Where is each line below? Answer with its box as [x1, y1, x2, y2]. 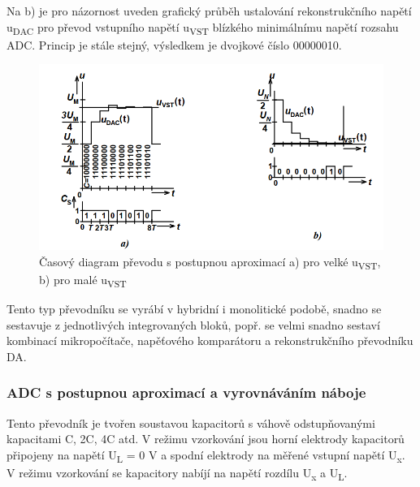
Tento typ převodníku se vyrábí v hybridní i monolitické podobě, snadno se [6, 300, 382, 317]
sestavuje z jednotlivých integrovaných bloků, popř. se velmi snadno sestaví [6, 316, 380, 333]
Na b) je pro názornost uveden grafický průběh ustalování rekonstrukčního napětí [6, 2, 412, 19]
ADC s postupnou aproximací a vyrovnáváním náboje [6, 382, 366, 403]
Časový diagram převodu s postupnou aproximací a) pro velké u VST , [39, 252, 381, 272]
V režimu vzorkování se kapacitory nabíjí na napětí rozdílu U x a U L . [6, 464, 348, 483]
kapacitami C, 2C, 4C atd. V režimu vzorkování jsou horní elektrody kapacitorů [6, 430, 405, 447]
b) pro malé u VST [39, 270, 127, 290]
